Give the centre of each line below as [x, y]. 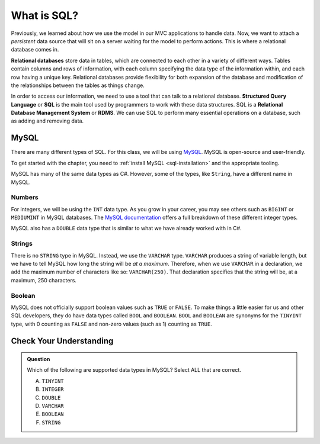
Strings [22, 244]
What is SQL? [45, 15]
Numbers [25, 197]
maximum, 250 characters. [44, 280]
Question [39, 359]
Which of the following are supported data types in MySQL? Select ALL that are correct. [134, 370]
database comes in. [35, 50]
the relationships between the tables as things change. [78, 85]
